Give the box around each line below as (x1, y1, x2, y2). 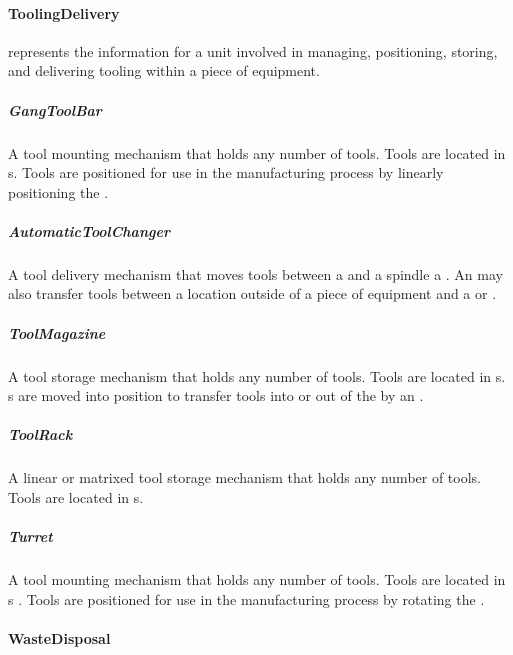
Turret (8, 526, 53, 547)
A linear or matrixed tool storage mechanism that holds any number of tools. (8, 467, 482, 488)
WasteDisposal (8, 627, 111, 648)
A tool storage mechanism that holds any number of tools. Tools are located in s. (8, 365, 506, 386)
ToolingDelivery (8, 2, 120, 23)
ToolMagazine (8, 322, 106, 343)
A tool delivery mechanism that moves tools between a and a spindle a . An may (8, 263, 503, 284)
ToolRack (8, 424, 73, 445)
